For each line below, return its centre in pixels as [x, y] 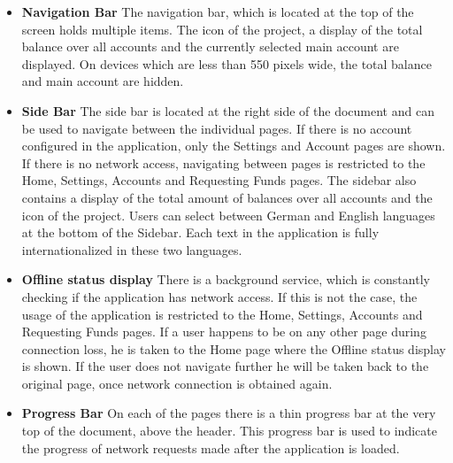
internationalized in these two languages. [132, 249]
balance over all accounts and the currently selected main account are [210, 46]
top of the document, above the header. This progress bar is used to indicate [229, 431]
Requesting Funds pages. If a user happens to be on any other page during [224, 332]
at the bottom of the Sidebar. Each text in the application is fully [200, 232]
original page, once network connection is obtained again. [177, 383]
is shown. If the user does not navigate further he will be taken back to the [225, 366]
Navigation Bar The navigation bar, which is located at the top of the [218, 12]
